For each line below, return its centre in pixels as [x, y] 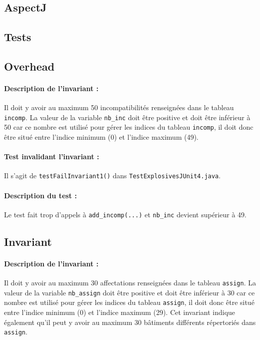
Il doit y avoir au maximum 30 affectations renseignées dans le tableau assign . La [130, 283]
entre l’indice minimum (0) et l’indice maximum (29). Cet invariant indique [120, 312]
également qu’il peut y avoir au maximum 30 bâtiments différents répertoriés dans [130, 322]
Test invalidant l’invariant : [52, 156]
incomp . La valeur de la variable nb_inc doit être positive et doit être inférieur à [127, 117]
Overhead [29, 66]
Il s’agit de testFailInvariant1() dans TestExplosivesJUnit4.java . [112, 176]
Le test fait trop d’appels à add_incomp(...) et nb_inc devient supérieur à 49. [125, 214]
